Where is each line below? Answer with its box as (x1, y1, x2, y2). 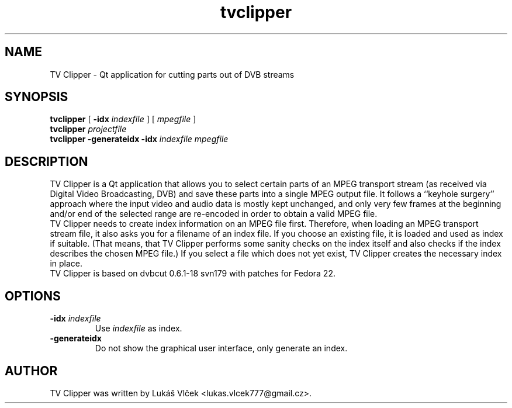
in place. (50, 258, 83, 269)
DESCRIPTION (5, 154, 88, 169)
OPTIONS (5, 288, 61, 303)
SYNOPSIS (5, 89, 68, 105)
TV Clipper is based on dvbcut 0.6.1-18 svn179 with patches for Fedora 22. (50, 268, 335, 279)
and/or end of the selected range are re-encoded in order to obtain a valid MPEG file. (50, 209, 378, 219)
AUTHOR (5, 363, 58, 378)
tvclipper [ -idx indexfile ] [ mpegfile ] (50, 114, 196, 125)
